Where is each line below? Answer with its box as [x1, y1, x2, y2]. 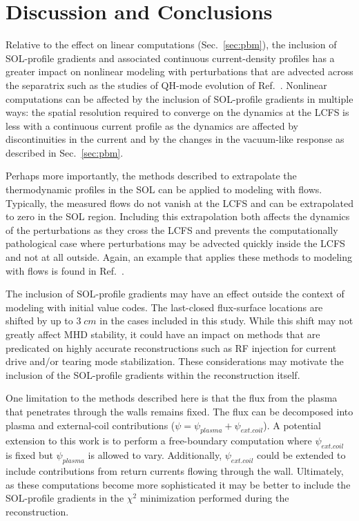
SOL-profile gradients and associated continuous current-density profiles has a [6, 50, 335, 65]
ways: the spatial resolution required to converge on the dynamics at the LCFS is [6, 105, 349, 119]
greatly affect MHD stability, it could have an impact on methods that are [6, 327, 320, 341]
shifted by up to [6, 313, 73, 328]
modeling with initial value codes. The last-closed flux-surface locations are [6, 299, 323, 314]
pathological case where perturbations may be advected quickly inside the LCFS [6, 236, 345, 250]
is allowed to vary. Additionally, [88, 448, 222, 462]
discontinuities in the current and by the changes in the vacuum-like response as [6, 132, 345, 146]
